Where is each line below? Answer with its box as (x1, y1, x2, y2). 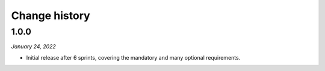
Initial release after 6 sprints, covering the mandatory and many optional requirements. (26, 54, 241, 61)
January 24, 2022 (11, 43, 57, 50)
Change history (11, 9, 90, 22)
